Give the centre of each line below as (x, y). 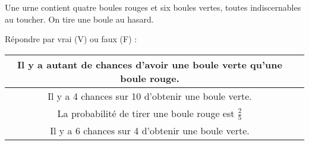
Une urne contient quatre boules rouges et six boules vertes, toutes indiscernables (153, 7)
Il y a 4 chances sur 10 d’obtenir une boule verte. (150, 96)
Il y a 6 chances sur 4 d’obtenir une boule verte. (150, 131)
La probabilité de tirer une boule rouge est (146, 113)
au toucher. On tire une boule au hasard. (79, 19)
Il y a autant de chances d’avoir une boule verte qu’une (150, 64)
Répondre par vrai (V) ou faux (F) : (71, 39)
